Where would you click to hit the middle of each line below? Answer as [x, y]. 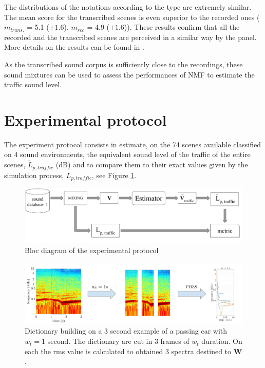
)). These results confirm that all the [182, 27]
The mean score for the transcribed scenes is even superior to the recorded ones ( [132, 17]
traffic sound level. [33, 84]
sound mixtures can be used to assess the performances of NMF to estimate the [129, 74]
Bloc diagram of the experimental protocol [92, 250]
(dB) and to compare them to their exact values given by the [152, 164]
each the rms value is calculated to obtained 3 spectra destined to [128, 351]
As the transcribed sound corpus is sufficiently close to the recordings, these [124, 64]
